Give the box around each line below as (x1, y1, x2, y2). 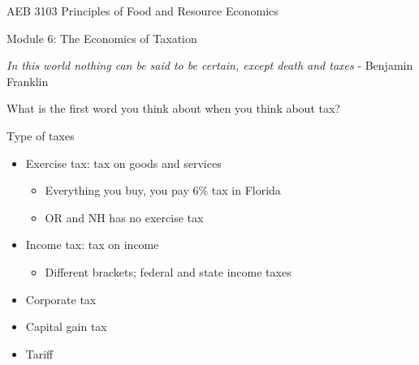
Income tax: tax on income (25, 236, 159, 253)
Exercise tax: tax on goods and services (25, 154, 222, 171)
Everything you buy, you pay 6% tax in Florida (45, 182, 281, 199)
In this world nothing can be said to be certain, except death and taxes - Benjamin (6, 57, 413, 74)
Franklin (6, 72, 49, 89)
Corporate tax (25, 290, 97, 307)
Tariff (25, 345, 54, 362)
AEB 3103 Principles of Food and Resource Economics (6, 2, 279, 19)
